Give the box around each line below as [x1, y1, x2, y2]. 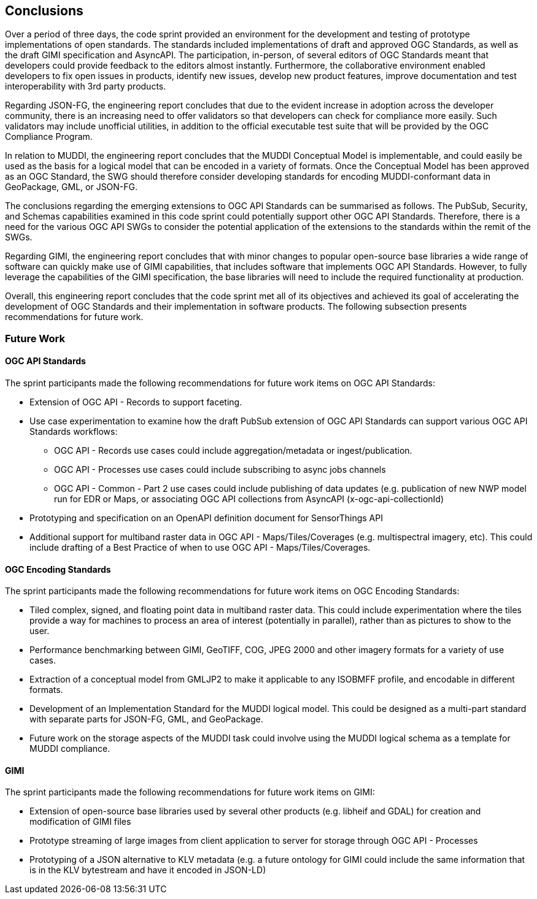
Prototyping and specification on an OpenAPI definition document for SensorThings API [29, 513, 383, 524]
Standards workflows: [29, 426, 118, 437]
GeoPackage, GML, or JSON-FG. [5, 182, 138, 193]
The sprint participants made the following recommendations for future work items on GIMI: [5, 787, 375, 798]
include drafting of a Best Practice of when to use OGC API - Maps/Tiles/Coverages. [29, 542, 371, 553]
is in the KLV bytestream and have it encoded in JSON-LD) [29, 865, 266, 876]
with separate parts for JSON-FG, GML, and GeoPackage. [29, 714, 263, 725]
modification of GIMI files [29, 816, 131, 827]
